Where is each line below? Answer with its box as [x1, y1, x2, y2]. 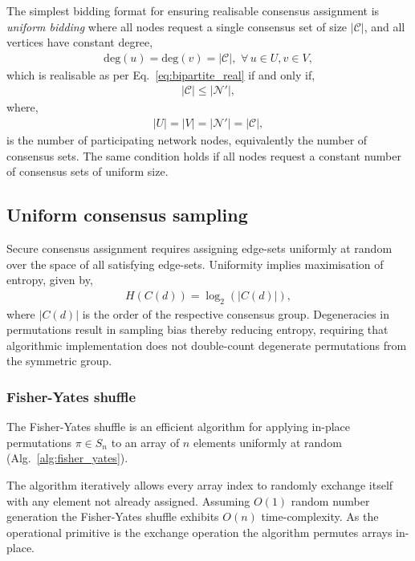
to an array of [111, 433, 180, 450]
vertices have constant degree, [6, 34, 153, 51]
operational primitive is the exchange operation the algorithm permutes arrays [6, 523, 393, 540]
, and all [364, 18, 405, 35]
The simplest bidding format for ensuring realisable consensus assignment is [6, 2, 380, 18]
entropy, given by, [6, 271, 93, 288]
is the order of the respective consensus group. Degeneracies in [82, 305, 390, 322]
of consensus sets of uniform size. [6, 163, 169, 180]
